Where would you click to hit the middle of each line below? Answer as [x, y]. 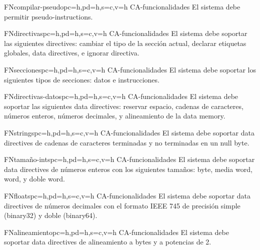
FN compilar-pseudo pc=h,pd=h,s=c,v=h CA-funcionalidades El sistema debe [122, 6]
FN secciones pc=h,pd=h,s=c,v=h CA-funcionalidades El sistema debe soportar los [130, 69]
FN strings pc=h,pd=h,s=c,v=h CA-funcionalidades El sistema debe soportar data [129, 132]
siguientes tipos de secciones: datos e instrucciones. [82, 79]
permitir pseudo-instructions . [48, 16]
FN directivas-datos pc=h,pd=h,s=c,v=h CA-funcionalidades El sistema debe [121, 96]
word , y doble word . [34, 179]
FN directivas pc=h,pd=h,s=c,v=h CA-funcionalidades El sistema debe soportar [126, 33]
